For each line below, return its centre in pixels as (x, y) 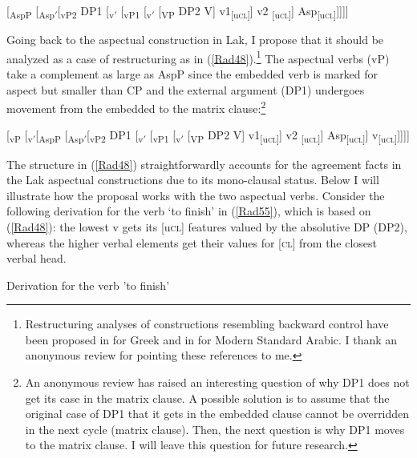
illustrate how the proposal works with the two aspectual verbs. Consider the (196, 195)
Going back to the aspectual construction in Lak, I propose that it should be (195, 40)
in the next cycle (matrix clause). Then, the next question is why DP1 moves (215, 429)
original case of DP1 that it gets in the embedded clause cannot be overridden (217, 414)
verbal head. (36, 258)
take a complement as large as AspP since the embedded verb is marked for (192, 73)
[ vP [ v (20, 136)
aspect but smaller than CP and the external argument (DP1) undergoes (186, 89)
